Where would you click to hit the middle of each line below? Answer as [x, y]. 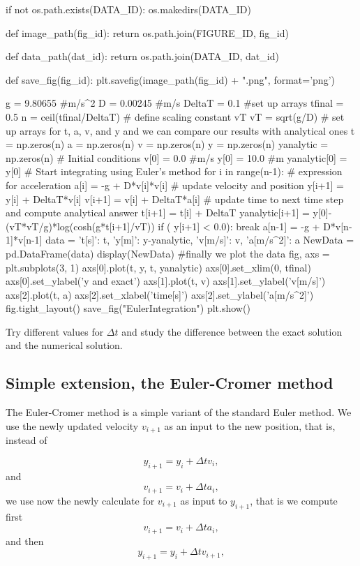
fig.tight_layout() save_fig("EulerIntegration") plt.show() [128, 308]
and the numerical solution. [64, 345]
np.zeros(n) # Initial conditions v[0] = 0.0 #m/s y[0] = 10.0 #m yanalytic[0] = [177, 157]
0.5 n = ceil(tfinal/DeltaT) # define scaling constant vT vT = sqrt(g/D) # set [175, 116]
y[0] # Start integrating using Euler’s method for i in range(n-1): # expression [174, 171]
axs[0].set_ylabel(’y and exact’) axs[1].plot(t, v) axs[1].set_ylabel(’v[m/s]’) [166, 281]
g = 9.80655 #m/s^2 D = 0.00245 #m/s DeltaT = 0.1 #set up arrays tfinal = [175, 103]
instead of [27, 440]
